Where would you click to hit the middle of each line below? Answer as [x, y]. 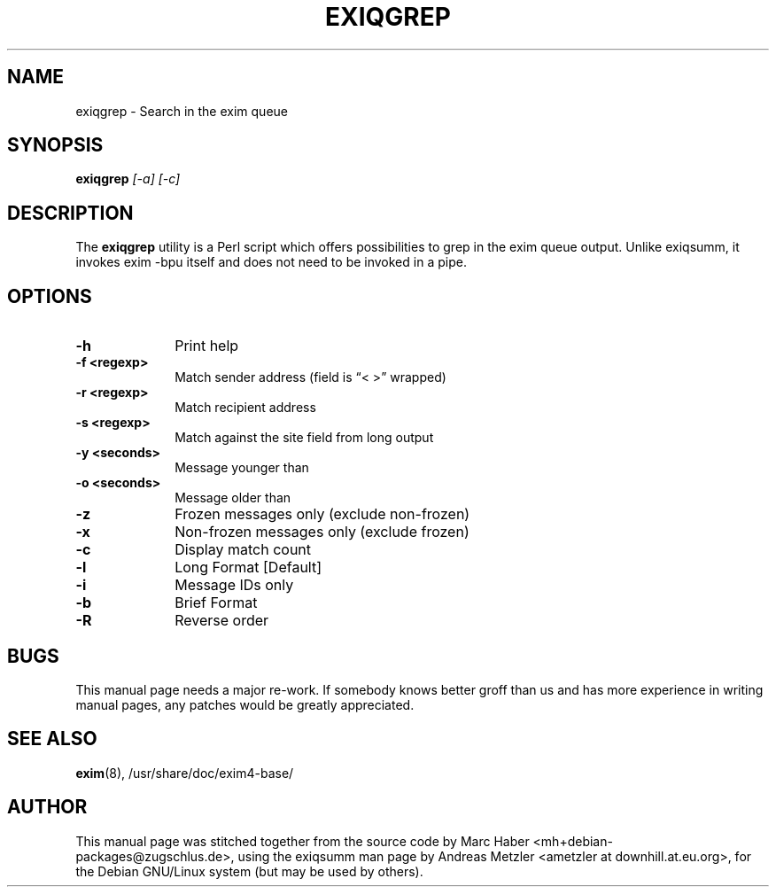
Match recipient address [245, 408]
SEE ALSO [52, 739]
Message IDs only [234, 585]
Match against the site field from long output [304, 438]
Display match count [243, 550]
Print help [207, 346]
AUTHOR [47, 807]
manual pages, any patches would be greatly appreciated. [245, 704]
